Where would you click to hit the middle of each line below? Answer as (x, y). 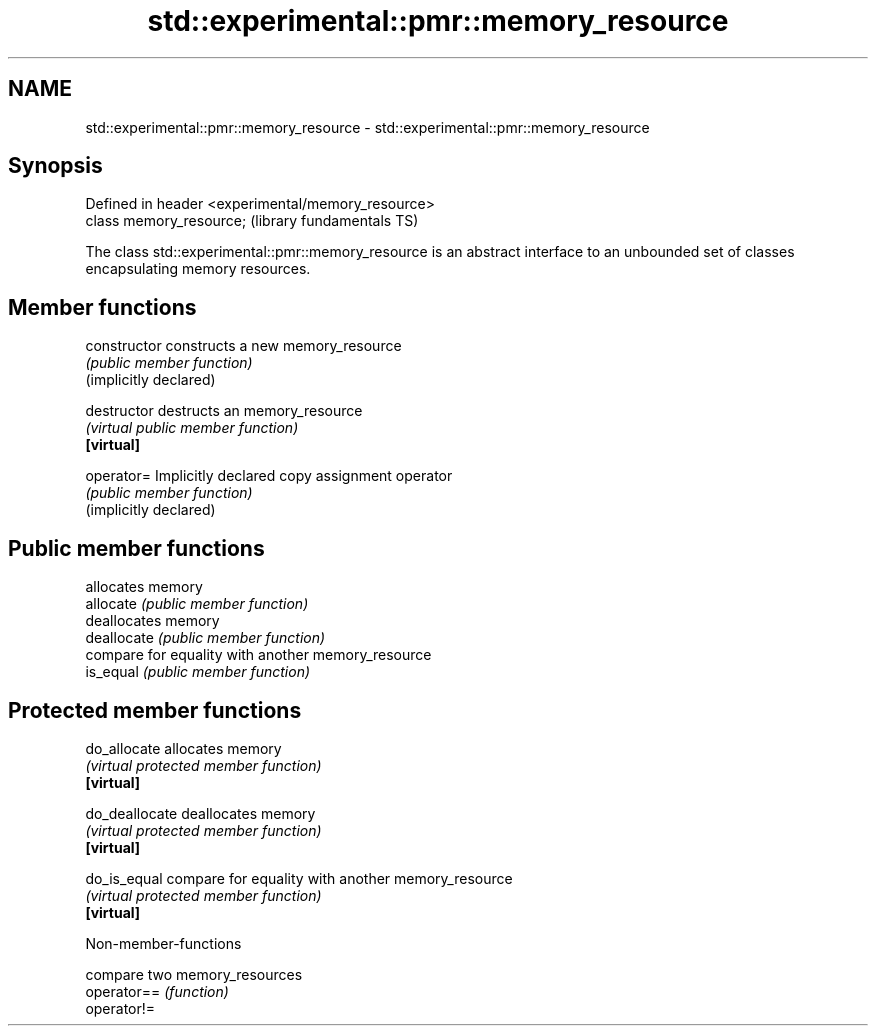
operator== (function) (157, 991)
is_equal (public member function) (198, 672)
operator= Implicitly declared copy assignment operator (269, 476)
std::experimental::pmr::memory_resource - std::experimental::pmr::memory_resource (367, 127)
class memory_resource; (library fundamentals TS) (252, 221)
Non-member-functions (163, 943)
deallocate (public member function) (205, 638)
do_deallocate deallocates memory (200, 813)
